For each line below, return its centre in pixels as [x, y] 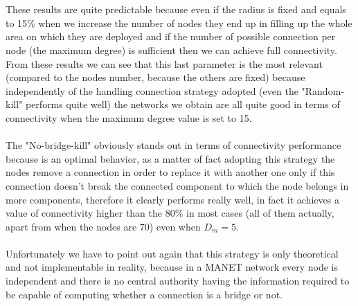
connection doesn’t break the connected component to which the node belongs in [177, 185]
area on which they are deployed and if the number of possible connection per [171, 36]
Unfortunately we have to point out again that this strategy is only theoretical [172, 253]
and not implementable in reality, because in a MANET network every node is [172, 267]
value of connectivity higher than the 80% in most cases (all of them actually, [170, 213]
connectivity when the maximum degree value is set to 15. [129, 117]
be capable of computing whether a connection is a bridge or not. [144, 294]
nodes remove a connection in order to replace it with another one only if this [170, 172]
